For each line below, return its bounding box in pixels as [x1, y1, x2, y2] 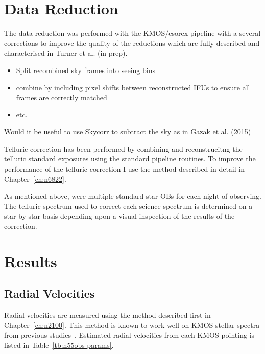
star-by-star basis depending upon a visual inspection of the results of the [4, 210, 235, 221]
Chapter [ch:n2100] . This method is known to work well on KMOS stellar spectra [4, 319, 260, 330]
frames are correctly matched [16, 92, 107, 103]
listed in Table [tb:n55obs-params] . [4, 339, 114, 350]
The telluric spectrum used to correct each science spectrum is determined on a [4, 200, 253, 211]
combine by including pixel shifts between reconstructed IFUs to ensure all [16, 82, 250, 92]
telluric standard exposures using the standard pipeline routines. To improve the [4, 153, 256, 164]
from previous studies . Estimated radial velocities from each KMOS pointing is [4, 329, 255, 340]
